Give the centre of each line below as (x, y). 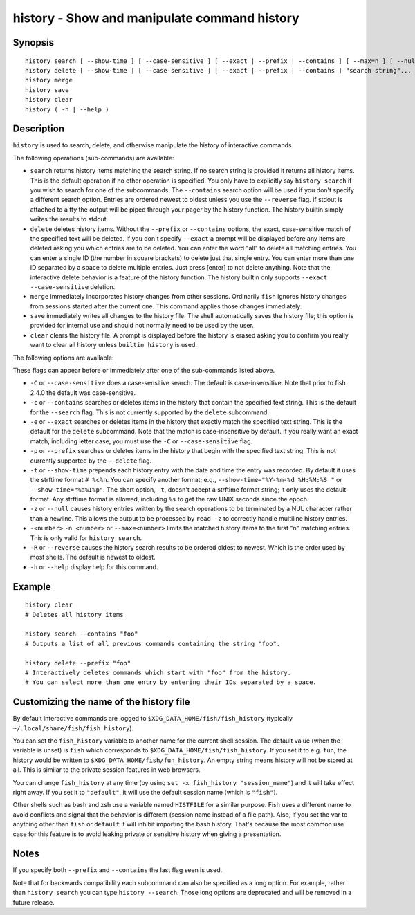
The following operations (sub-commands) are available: (93, 158)
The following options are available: (63, 358)
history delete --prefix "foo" (78, 663)
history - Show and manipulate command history (156, 18)
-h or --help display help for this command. (94, 566)
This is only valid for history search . (86, 538)
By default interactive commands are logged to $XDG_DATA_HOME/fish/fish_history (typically (153, 719)
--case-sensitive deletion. (73, 286)
